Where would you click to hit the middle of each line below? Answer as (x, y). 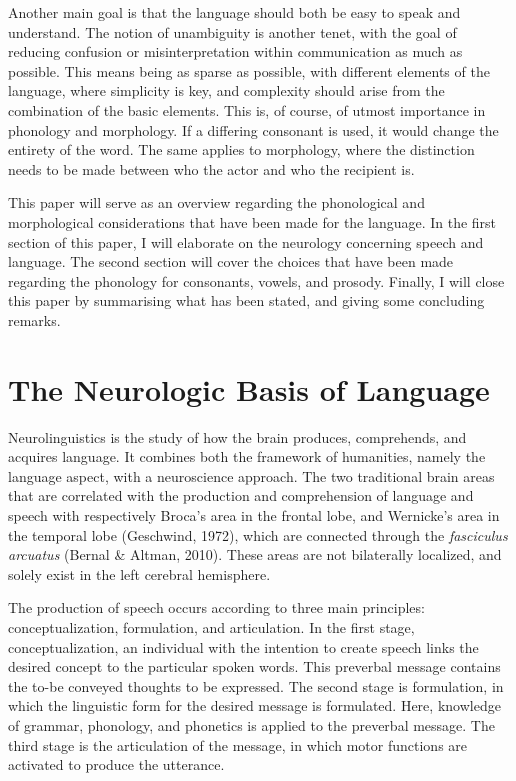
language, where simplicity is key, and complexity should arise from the (226, 90)
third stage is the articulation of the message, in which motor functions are (238, 744)
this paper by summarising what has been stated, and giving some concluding (246, 300)
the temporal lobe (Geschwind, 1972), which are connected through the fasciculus (258, 534)
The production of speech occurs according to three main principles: (216, 607)
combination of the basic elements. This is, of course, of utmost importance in (247, 109)
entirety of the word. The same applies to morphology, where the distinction (241, 149)
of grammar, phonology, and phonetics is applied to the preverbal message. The (251, 724)
